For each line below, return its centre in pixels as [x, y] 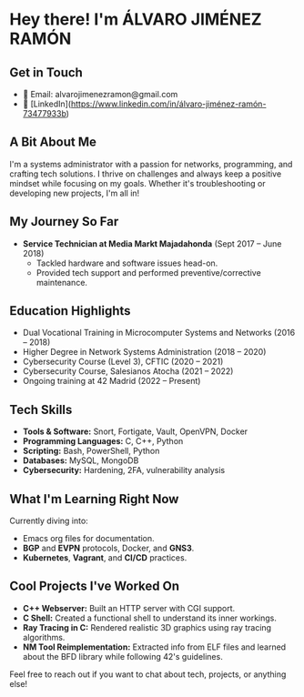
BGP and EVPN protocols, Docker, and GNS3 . [108, 548]
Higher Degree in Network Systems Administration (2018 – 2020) [144, 352]
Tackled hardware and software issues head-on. [127, 263]
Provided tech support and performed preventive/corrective [148, 272]
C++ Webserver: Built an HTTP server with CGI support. [129, 608]
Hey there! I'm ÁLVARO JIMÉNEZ [136, 20]
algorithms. [44, 637]
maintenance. [62, 282]
